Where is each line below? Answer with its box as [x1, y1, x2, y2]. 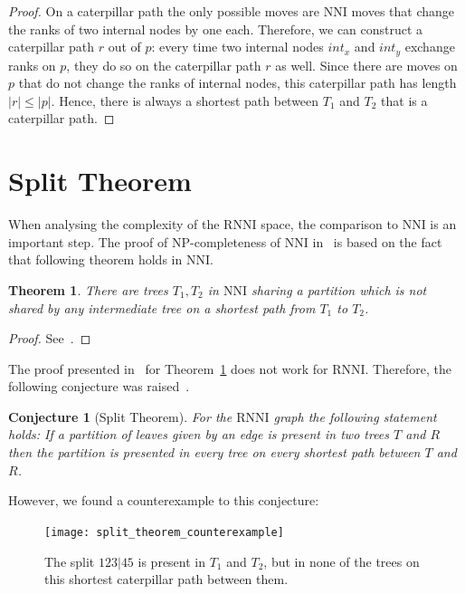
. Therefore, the [365, 359, 451, 378]
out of [108, 37, 141, 56]
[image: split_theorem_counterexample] [44, 525, 284, 539]
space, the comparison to [261, 215, 398, 234]
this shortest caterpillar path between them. [44, 570, 289, 589]
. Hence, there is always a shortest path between [51, 91, 319, 110]
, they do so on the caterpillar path [66, 55, 261, 74]
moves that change [351, 2, 455, 20]
